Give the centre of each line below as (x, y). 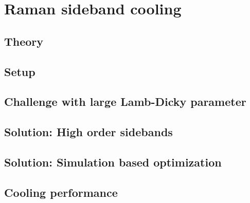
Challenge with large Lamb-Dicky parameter (125, 101)
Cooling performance (61, 192)
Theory (24, 41)
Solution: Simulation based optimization (113, 162)
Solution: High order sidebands (88, 132)
